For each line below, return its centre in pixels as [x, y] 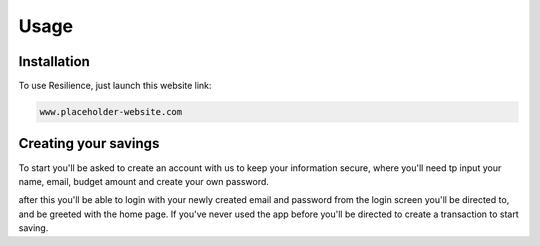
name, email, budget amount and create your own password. [144, 181]
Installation [54, 61]
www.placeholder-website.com [111, 112]
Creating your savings [89, 143]
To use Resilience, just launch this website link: [115, 86]
